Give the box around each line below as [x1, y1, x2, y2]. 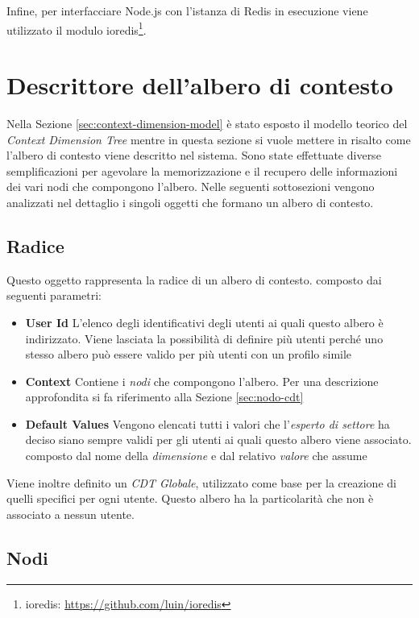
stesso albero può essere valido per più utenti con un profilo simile [25, 346, 352, 363]
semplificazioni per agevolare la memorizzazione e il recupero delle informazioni [6, 162, 398, 179]
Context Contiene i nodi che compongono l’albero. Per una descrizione [25, 372, 379, 389]
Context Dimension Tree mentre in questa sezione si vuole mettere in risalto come [6, 131, 411, 147]
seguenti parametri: [6, 287, 102, 304]
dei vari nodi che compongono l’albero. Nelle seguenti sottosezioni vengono [6, 178, 375, 195]
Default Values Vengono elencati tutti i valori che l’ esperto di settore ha [25, 415, 390, 432]
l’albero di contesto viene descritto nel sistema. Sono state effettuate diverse [6, 147, 381, 164]
